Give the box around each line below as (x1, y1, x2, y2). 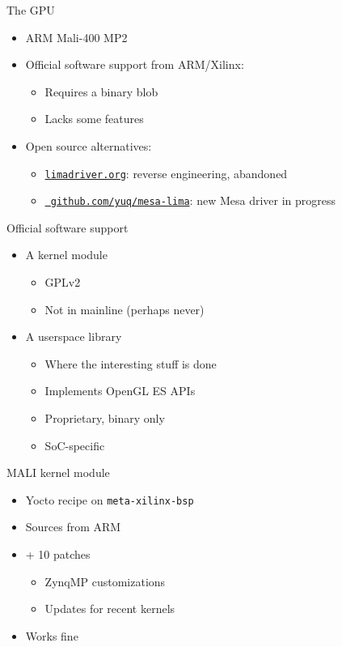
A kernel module (25, 246, 108, 263)
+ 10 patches (25, 546, 91, 563)
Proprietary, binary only (44, 410, 165, 427)
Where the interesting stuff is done (44, 355, 217, 372)
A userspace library (25, 328, 122, 345)
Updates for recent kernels (44, 600, 175, 617)
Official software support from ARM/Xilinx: (25, 56, 244, 73)
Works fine (25, 627, 78, 644)
